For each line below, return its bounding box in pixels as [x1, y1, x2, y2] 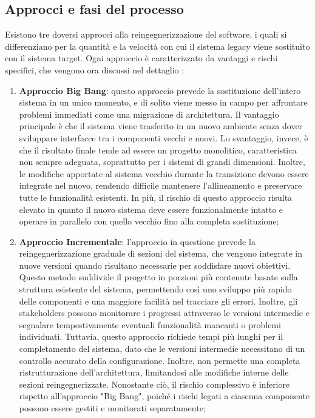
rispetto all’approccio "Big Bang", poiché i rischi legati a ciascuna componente [19, 389, 310, 402]
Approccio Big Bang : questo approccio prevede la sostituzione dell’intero [19, 84, 301, 96]
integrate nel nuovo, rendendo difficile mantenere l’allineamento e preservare [19, 179, 302, 192]
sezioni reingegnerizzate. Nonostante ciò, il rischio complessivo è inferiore [19, 377, 290, 390]
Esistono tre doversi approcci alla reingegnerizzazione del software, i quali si [5, 28, 287, 41]
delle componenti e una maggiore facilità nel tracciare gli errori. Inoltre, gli [19, 294, 298, 307]
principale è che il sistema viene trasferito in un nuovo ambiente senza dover [19, 120, 303, 132]
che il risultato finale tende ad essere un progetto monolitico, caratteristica [19, 143, 297, 156]
